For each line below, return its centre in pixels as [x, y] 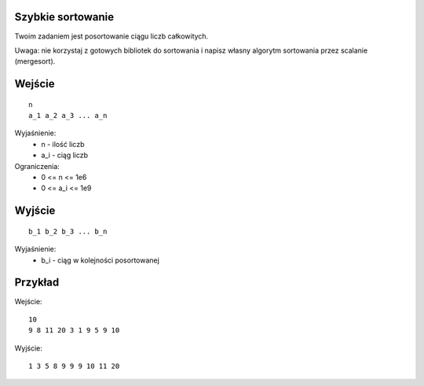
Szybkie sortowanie [64, 17]
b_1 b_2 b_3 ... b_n [68, 231]
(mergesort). [35, 61]
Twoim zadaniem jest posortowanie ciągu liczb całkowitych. [111, 36]
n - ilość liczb [63, 144]
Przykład [37, 283]
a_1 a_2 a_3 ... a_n [68, 116]
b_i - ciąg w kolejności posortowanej [101, 260]
